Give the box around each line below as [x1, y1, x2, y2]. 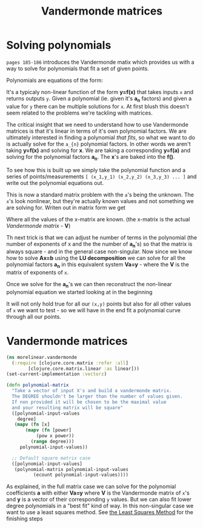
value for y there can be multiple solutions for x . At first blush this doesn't [6, 102, 189, 110]
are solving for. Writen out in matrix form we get [6, 204, 126, 211]
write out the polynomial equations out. [6, 179, 104, 186]
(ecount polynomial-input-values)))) [33, 472, 129, 478]
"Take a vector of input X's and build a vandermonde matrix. [12, 388, 172, 394]
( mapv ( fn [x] [14, 421, 50, 428]
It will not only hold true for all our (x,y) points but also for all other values [6, 300, 191, 307]
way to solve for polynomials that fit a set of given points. [6, 65, 150, 72]
